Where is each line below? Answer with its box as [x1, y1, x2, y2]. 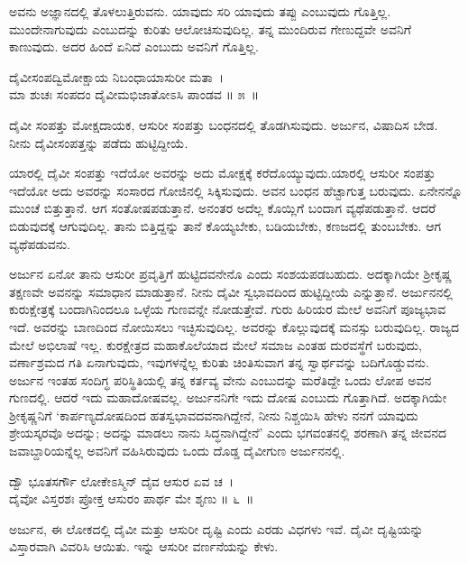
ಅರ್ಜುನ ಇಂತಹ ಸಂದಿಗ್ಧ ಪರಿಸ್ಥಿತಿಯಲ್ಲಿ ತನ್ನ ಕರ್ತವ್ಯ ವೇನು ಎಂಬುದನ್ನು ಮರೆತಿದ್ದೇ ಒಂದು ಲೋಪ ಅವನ [9, 370, 432, 389]
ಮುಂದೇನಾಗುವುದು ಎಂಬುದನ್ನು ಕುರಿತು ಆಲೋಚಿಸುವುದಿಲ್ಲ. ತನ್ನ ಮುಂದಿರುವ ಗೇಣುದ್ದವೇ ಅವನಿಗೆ [9, 19, 411, 38]
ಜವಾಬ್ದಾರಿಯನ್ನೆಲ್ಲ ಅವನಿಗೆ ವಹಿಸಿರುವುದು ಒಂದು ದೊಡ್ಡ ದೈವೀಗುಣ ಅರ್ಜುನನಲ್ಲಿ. [9, 441, 345, 460]
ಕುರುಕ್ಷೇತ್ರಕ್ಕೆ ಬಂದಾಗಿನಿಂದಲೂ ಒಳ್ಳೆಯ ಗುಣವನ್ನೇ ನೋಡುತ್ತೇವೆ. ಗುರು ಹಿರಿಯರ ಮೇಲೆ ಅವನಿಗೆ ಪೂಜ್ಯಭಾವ [9, 300, 446, 318]
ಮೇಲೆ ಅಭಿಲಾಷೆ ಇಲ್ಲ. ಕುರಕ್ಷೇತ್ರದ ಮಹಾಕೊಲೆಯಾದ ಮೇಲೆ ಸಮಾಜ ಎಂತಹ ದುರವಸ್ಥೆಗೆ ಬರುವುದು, [9, 335, 422, 354]
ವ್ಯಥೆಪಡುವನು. [9, 234, 70, 253]
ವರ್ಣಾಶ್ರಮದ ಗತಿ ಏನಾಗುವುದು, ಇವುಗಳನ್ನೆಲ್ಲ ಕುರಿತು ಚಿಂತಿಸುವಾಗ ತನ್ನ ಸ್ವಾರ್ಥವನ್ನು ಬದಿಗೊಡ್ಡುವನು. [9, 353, 429, 372]
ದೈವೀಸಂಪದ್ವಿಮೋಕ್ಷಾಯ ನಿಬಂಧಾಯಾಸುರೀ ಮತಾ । [9, 67, 225, 86]
